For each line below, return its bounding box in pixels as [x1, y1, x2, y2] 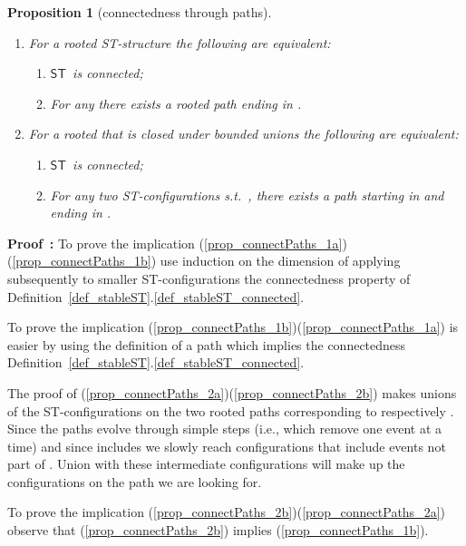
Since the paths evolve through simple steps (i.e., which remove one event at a [7, 419, 442, 438]
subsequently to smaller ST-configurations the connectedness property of [7, 268, 411, 288]
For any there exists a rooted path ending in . [50, 93, 302, 112]
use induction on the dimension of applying [160, 251, 401, 270]
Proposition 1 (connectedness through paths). [7, 3, 272, 21]
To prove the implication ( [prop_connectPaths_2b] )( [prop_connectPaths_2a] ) [7, 502, 445, 522]
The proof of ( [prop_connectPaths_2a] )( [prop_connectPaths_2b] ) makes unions [7, 383, 457, 402]
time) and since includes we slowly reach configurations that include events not [7, 436, 446, 455]
